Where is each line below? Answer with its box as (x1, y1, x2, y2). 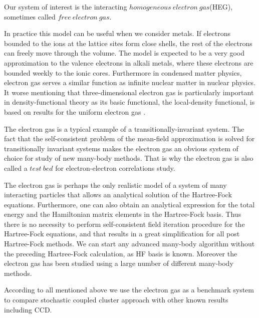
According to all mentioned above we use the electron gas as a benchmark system (4, 284, 254, 295)
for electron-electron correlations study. (55, 162, 175, 173)
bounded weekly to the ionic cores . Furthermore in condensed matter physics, (4, 67, 242, 78)
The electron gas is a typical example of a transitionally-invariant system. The (4, 123, 244, 134)
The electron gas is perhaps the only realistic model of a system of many (4, 179, 227, 190)
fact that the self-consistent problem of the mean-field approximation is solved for (4, 133, 255, 144)
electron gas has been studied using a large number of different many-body (4, 258, 233, 268)
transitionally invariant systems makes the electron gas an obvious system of (4, 143, 238, 153)
